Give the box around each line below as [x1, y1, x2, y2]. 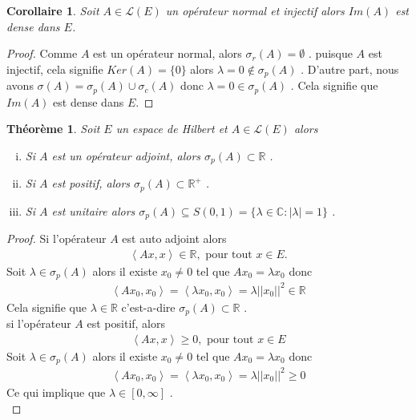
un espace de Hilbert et [115, 120, 228, 137]
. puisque [309, 45, 353, 62]
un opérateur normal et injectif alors [165, 2, 345, 18]
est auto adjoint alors [122, 230, 227, 247]
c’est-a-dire [121, 298, 176, 315]
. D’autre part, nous [301, 60, 399, 77]
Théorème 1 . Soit [6, 120, 100, 137]
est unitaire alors [51, 202, 135, 219]
